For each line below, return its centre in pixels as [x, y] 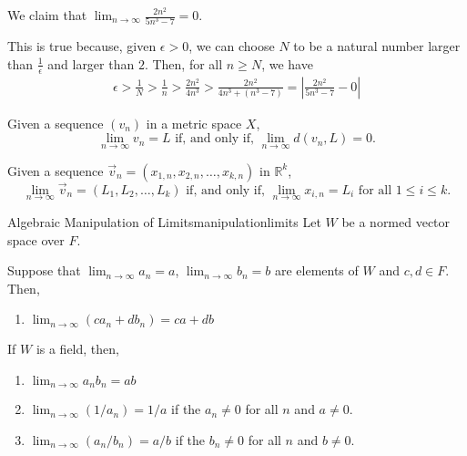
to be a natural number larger [377, 46]
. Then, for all [183, 63]
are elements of [316, 270]
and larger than [91, 63]
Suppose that [44, 270]
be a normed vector [396, 222]
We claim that [47, 15]
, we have [287, 63]
